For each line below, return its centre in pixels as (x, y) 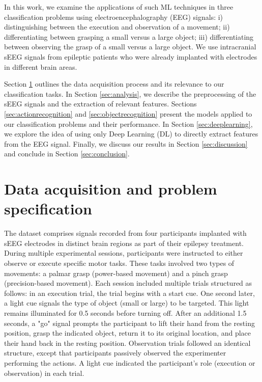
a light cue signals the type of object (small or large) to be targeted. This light (127, 303)
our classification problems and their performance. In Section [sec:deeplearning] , (128, 124)
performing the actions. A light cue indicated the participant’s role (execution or (130, 362)
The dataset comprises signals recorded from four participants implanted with (125, 233)
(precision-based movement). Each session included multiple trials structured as (128, 283)
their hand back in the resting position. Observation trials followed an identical (127, 343)
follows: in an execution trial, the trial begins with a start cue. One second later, (129, 293)
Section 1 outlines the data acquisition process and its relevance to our (114, 84)
